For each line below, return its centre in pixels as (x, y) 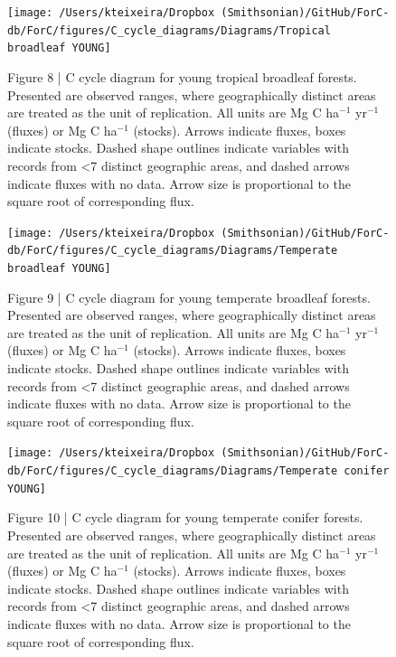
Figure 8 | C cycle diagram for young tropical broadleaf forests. (182, 76)
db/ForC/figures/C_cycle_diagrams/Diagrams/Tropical (169, 30)
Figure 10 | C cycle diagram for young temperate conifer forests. (185, 517)
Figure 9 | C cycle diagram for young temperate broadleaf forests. (189, 297)
